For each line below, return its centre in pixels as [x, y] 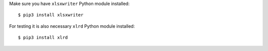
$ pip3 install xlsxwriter [51, 15]
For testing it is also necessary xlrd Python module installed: [72, 26]
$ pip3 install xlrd [43, 38]
